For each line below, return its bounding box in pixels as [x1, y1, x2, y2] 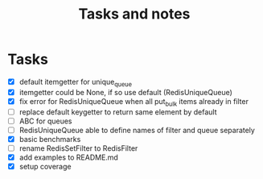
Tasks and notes [78, 5, 191, 23]
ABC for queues [18, 116, 72, 126]
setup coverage [18, 161, 72, 171]
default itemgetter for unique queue [18, 77, 132, 89]
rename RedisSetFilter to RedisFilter [18, 143, 138, 153]
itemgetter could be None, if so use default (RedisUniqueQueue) [18, 87, 232, 97]
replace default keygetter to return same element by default [18, 106, 218, 117]
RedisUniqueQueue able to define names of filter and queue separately [18, 125, 255, 135]
